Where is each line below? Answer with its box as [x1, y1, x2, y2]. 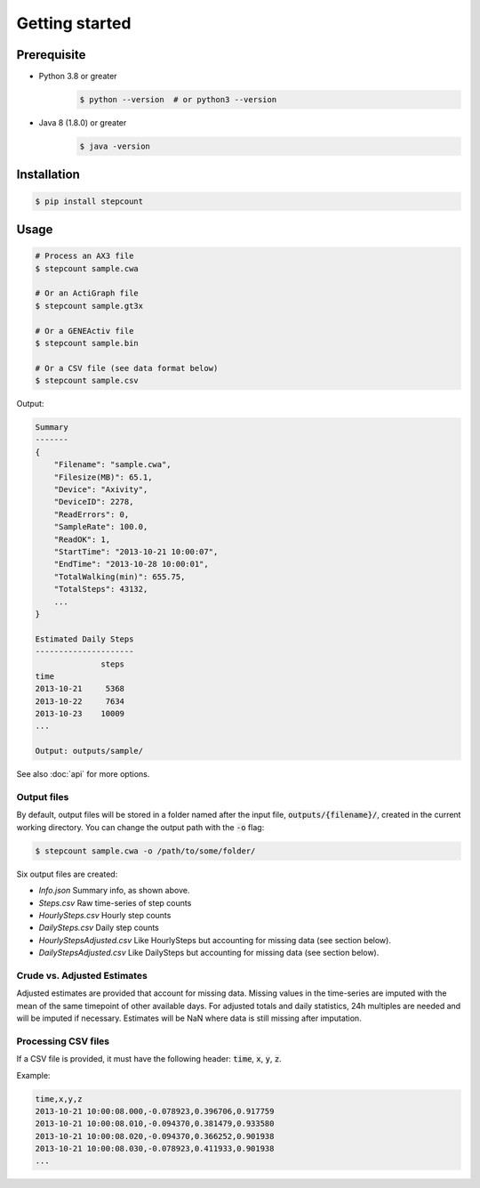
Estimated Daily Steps [35, 634, 134, 644]
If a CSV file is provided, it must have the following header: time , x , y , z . [16, 1054, 282, 1064]
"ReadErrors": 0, [53, 509, 130, 520]
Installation [16, 167, 80, 182]
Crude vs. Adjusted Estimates [16, 969, 148, 982]
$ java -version [79, 141, 151, 151]
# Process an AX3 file [35, 251, 134, 262]
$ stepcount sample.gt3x [35, 301, 144, 311]
